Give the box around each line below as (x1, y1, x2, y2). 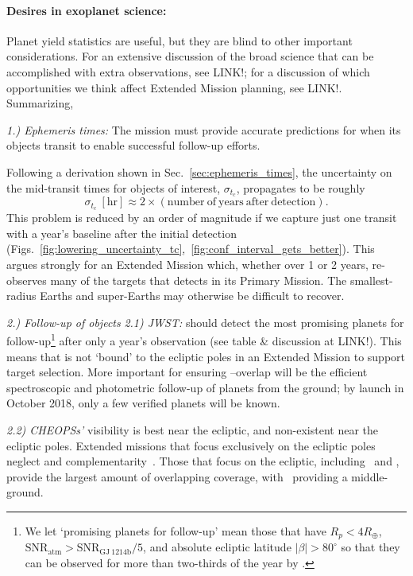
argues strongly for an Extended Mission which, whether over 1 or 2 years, (6, 256, 369, 273)
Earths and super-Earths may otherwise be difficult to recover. (40, 287, 345, 304)
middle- (351, 468, 388, 485)
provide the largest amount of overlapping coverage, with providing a (6, 468, 348, 485)
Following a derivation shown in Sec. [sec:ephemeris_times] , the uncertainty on (6, 163, 392, 180)
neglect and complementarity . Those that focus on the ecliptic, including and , (6, 453, 399, 469)
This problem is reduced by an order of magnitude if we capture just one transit (6, 209, 397, 226)
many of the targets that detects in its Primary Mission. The (50, 271, 347, 288)
